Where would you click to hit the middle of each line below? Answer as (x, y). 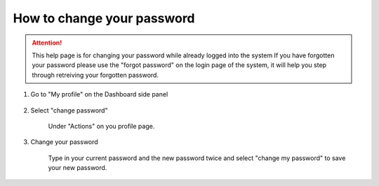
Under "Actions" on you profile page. (101, 126)
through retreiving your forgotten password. (95, 75)
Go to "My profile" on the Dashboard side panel (99, 94)
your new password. (78, 168)
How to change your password (104, 18)
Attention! (47, 43)
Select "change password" (69, 110)
